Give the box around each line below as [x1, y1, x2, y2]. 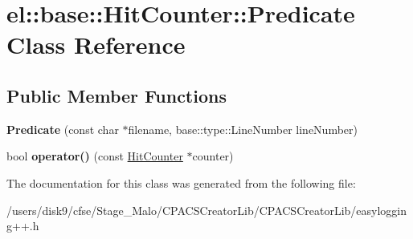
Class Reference [6, 28, 186, 61]
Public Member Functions [6, 83, 227, 107]
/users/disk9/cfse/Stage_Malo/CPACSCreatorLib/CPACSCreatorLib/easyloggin [6, 201, 407, 218]
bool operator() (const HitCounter [6, 148, 183, 164]
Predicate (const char [6, 120, 119, 137]
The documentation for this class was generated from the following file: [6, 174, 356, 191]
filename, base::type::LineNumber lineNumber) [128, 120, 358, 137]
